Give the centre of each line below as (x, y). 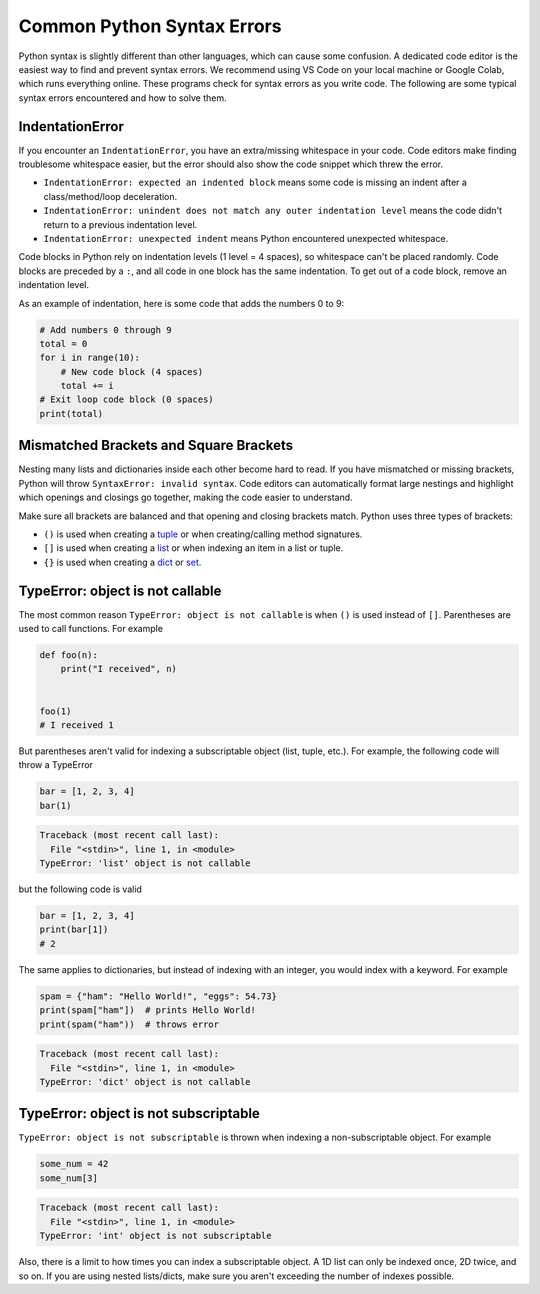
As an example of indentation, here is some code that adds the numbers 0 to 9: (181, 303)
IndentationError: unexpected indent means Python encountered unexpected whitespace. (246, 238)
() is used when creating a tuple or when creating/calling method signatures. (203, 534)
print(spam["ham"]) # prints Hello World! (148, 1010)
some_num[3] (69, 1178)
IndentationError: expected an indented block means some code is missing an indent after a (255, 182)
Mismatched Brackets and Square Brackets (156, 445)
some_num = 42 (74, 1164)
